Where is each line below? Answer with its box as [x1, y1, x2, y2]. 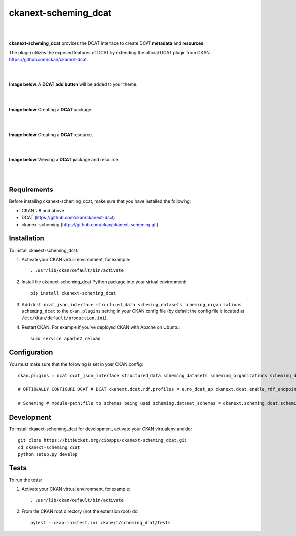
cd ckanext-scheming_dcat [18, 444, 81, 450]
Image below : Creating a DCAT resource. [9, 131, 93, 138]
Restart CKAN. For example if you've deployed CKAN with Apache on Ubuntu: [21, 324, 180, 330]
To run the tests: [9, 477, 42, 483]
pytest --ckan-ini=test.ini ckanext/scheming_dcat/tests [30, 520, 171, 526]
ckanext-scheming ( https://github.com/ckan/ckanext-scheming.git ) [21, 221, 159, 227]
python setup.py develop [18, 452, 78, 457]
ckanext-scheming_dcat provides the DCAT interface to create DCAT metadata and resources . [9, 40, 205, 46]
